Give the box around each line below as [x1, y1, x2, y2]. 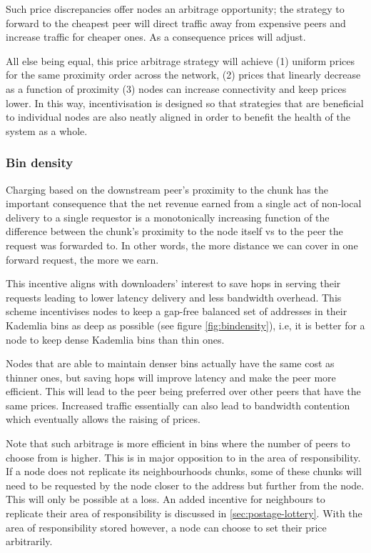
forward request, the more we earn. [6, 251, 159, 266]
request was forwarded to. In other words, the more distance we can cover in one [6, 237, 358, 252]
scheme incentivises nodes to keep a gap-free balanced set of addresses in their [6, 304, 347, 319]
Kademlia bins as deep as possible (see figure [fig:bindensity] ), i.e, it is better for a [6, 317, 365, 332]
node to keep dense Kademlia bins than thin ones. [6, 332, 225, 347]
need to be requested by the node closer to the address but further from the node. [6, 477, 365, 492]
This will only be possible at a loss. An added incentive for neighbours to [6, 492, 325, 507]
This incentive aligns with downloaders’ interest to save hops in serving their [6, 276, 341, 291]
